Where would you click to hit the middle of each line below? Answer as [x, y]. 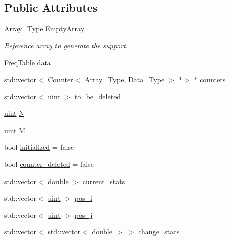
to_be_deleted [98, 96]
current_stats [104, 181]
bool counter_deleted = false [49, 164]
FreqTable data [27, 62]
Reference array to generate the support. [66, 45]
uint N [14, 113]
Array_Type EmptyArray [44, 28]
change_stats [159, 232]
